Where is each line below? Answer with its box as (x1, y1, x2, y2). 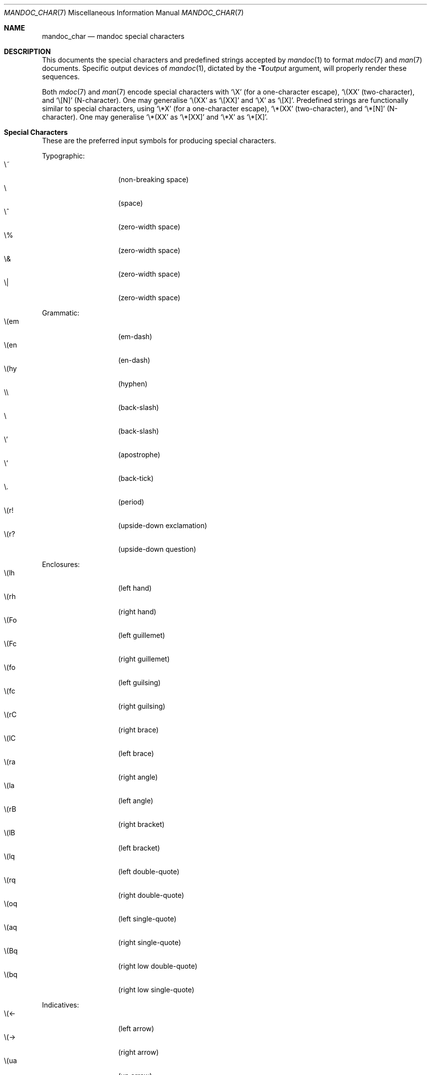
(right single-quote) (118, 938, 181, 947)
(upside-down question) (118, 545, 196, 553)
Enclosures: (42, 560, 80, 569)
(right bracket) (118, 820, 165, 828)
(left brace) (118, 749, 154, 758)
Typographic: (42, 152, 85, 160)
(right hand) (118, 607, 156, 616)
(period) (118, 498, 144, 506)
